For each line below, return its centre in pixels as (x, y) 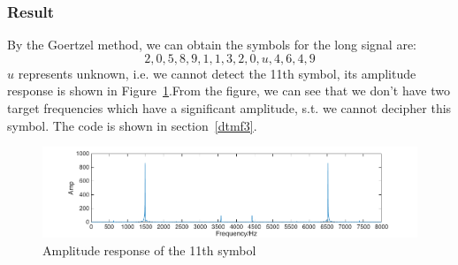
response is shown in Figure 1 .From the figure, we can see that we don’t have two (229, 91)
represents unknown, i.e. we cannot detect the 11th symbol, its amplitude (217, 73)
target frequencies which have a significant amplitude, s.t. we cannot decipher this (229, 108)
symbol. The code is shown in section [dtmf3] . (132, 125)
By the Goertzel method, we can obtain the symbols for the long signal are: (212, 45)
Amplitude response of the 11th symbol (149, 250)
